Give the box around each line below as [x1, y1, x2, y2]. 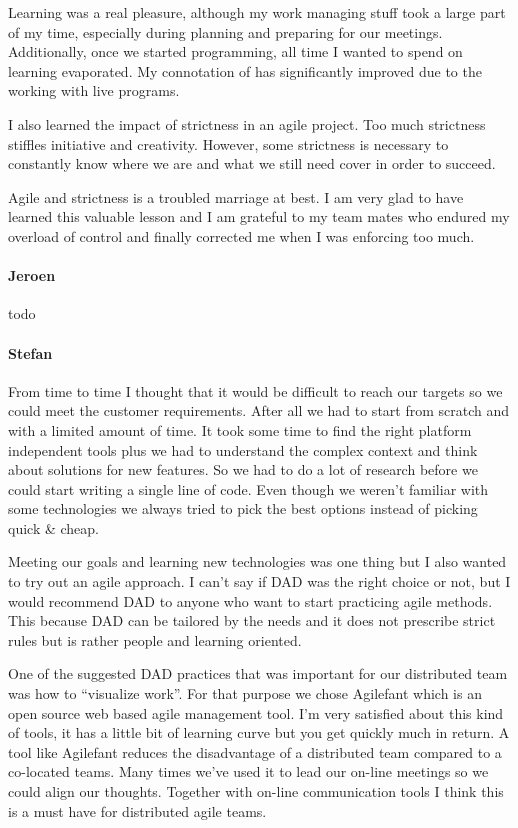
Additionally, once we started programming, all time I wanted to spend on [8, 41, 463, 62]
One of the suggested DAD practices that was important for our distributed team [8, 663, 508, 684]
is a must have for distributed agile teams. [8, 800, 267, 821]
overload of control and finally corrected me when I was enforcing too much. [8, 225, 475, 246]
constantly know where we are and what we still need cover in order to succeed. [8, 153, 496, 174]
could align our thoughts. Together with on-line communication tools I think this [8, 781, 504, 801]
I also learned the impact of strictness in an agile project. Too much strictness [8, 113, 486, 134]
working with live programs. [8, 80, 180, 101]
